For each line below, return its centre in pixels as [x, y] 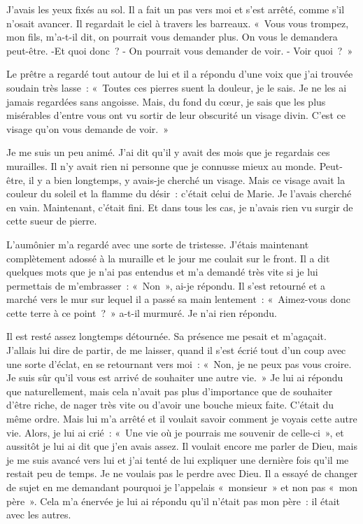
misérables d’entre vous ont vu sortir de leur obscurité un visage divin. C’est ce [176, 115]
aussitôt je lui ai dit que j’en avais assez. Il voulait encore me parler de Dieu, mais [182, 446]
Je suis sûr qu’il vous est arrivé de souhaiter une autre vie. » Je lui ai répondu [175, 377]
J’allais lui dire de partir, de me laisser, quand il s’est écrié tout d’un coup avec [176, 350]
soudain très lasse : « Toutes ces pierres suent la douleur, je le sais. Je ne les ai [177, 87]
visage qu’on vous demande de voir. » [87, 128]
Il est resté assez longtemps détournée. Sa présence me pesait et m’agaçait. [166, 336]
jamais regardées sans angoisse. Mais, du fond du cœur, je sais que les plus [166, 101]
